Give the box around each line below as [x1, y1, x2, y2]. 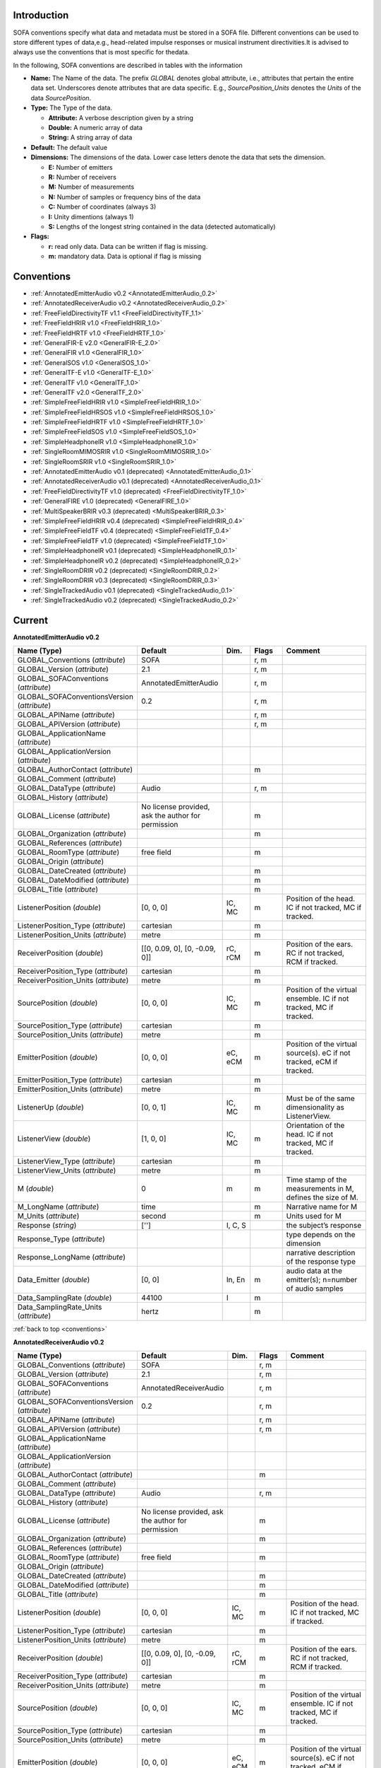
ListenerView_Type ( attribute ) [17, 1156, 116, 1166]
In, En [226, 1275, 246, 1285]
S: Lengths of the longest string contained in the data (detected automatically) [48, 222, 276, 231]
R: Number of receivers [48, 173, 116, 181]
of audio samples [286, 1284, 344, 1293]
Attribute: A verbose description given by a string [48, 113, 194, 122]
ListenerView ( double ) [17, 1134, 91, 1144]
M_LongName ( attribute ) [17, 1202, 99, 1212]
